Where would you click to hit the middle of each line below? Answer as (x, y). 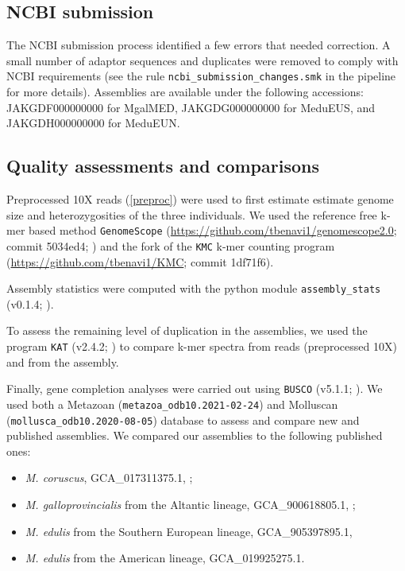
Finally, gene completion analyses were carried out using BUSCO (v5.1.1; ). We (195, 388)
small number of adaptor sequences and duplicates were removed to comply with (202, 60)
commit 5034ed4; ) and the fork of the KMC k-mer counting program (171, 245)
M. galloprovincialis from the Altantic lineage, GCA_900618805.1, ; (190, 504)
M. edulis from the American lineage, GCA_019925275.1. (165, 558)
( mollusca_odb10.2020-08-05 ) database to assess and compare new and (183, 420)
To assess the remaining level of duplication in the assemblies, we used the (187, 330)
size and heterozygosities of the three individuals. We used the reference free (192, 214)
